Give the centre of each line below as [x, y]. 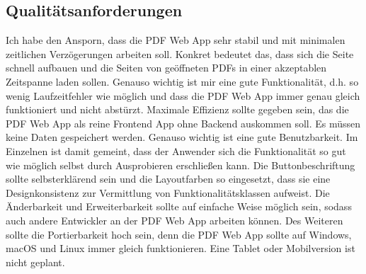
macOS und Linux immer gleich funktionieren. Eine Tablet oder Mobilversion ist [181, 248]
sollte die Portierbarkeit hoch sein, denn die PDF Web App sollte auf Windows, [179, 234]
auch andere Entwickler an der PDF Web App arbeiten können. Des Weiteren [175, 220]
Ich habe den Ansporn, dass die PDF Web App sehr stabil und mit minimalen [176, 40]
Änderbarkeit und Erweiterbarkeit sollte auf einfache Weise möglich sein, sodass [179, 206]
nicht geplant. [35, 262]
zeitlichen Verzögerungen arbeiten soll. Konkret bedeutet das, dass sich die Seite [180, 53]
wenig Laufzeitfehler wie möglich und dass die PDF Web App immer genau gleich [183, 95]
